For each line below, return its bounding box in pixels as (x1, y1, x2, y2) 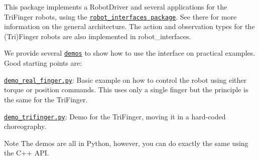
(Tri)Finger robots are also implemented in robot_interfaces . (4, 31, 191, 41)
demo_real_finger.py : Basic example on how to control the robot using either (4, 74, 246, 85)
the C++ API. (4, 147, 49, 158)
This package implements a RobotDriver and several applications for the (4, 2, 227, 12)
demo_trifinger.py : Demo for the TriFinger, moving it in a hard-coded (4, 111, 226, 121)
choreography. (4, 121, 47, 131)
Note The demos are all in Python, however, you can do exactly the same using (4, 137, 248, 148)
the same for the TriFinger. (4, 94, 88, 104)
